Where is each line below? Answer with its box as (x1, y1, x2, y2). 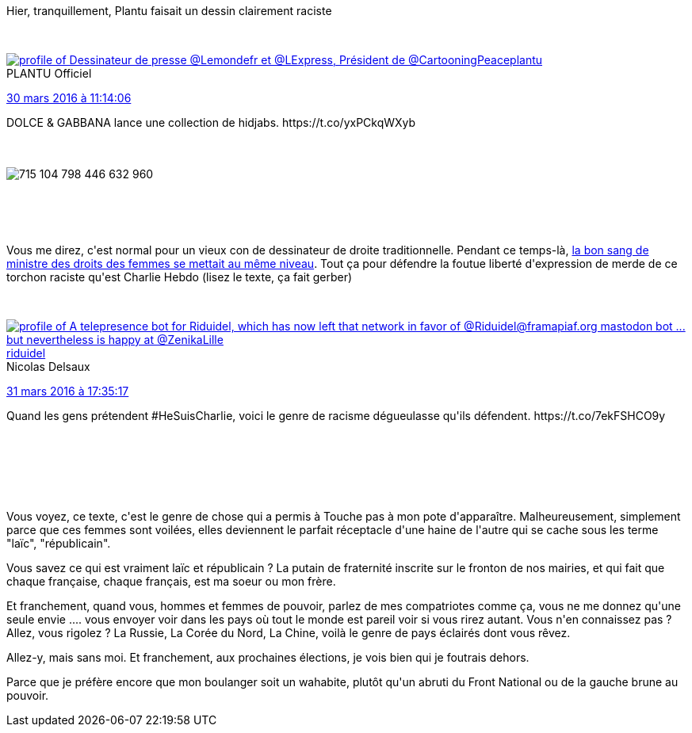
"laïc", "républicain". (6, 536, 111, 550)
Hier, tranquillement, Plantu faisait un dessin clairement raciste (6, 4, 332, 17)
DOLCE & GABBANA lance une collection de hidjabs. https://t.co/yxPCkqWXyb (6, 116, 416, 129)
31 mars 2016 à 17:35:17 (6, 384, 129, 398)
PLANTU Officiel (6, 67, 92, 80)
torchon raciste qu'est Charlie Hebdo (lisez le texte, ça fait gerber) (6, 270, 353, 284)
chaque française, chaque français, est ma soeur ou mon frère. (6, 575, 336, 588)
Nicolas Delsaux (6, 360, 90, 373)
